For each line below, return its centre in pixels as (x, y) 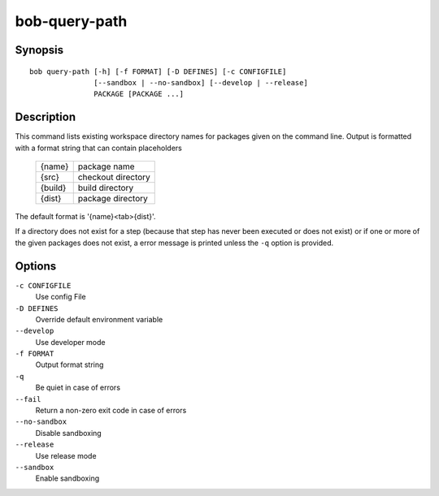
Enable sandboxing (67, 478)
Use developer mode (70, 342)
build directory (106, 188)
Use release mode (66, 455)
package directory (113, 199)
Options (36, 266)
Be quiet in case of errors (78, 388)
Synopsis (39, 50)
